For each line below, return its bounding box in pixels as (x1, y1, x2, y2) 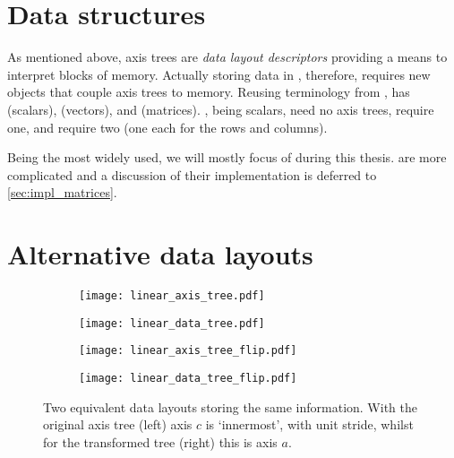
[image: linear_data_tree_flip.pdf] (79, 371, 297, 385)
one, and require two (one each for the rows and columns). (7, 117, 328, 136)
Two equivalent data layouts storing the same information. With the (43, 397, 417, 416)
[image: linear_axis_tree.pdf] (79, 289, 265, 302)
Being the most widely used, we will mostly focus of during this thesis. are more (7, 148, 447, 167)
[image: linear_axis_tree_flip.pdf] (79, 344, 297, 358)
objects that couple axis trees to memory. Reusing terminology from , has (7, 82, 410, 101)
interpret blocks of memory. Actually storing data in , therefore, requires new (7, 65, 431, 83)
